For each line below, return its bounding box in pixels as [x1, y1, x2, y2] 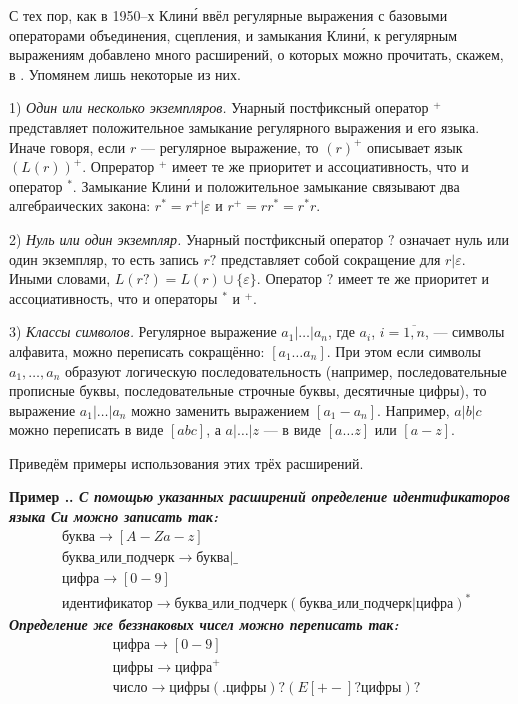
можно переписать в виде [9, 419, 164, 440]
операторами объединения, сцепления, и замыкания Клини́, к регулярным [9, 24, 458, 45]
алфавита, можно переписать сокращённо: [9, 340, 265, 361]
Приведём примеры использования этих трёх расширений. [9, 452, 364, 473]
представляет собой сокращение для [221, 248, 441, 269]
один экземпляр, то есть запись [9, 248, 199, 269]
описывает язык [367, 136, 463, 157]
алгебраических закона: [9, 195, 151, 216]
